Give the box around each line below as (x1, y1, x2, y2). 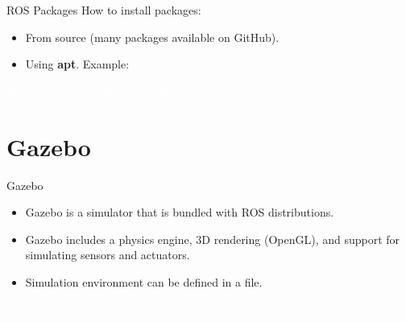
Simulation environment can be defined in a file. (25, 273, 263, 290)
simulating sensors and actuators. (25, 246, 190, 263)
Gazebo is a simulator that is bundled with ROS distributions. (25, 204, 334, 221)
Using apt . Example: (25, 56, 130, 72)
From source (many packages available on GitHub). (25, 28, 280, 45)
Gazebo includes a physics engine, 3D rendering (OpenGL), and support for (25, 230, 400, 247)
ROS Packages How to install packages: (6, 2, 201, 18)
